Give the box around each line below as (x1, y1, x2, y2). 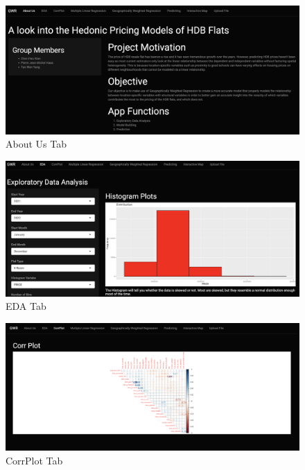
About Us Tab (6, 137, 67, 151)
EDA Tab (6, 299, 46, 313)
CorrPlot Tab (6, 453, 63, 467)
